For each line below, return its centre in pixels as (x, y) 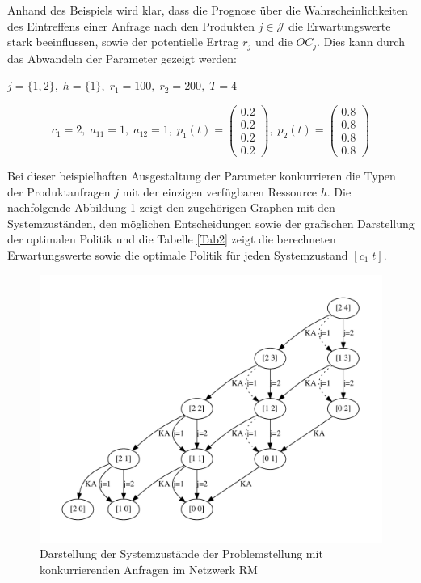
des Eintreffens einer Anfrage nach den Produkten (131, 25)
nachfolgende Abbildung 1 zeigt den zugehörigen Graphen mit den (171, 207)
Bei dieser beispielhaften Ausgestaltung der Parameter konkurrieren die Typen (202, 176)
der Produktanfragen (59, 191)
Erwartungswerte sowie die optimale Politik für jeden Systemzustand (178, 254)
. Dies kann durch (361, 42)
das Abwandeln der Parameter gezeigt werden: (122, 58)
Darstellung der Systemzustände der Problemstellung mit (181, 553)
